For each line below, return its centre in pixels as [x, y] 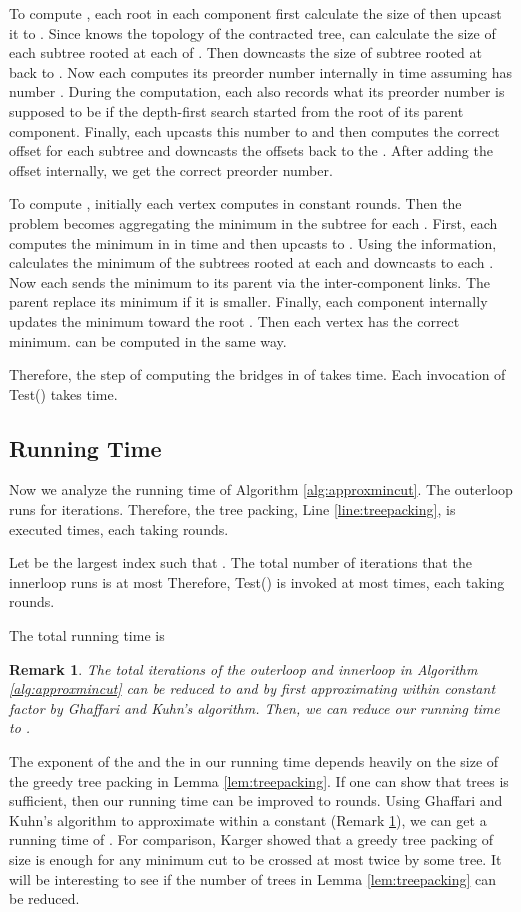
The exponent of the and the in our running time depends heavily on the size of [254, 761]
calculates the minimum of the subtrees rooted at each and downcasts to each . [251, 262]
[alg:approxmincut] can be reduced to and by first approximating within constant [252, 688]
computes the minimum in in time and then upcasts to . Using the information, [253, 242]
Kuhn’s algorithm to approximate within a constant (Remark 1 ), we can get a [248, 819]
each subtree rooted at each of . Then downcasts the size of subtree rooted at [245, 52]
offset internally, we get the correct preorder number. [171, 169]
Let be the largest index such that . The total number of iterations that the [240, 562]
